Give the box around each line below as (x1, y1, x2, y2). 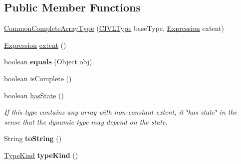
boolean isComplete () (4, 73, 72, 83)
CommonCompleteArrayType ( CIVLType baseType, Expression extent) (4, 23, 224, 33)
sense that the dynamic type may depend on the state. (4, 116, 168, 127)
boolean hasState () (4, 90, 64, 100)
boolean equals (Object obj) (4, 56, 92, 67)
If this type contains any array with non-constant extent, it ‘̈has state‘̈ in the (4, 107, 238, 117)
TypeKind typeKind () (4, 150, 78, 160)
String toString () (4, 133, 62, 144)
